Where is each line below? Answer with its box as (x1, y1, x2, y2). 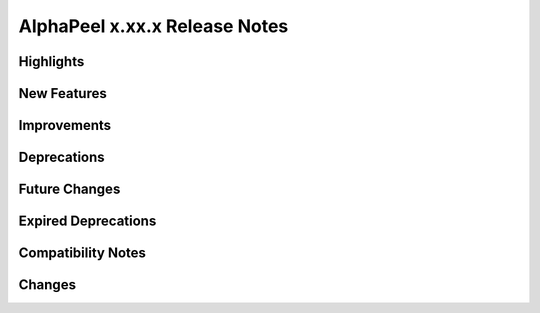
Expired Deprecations (18, 213, 157, 230)
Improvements (18, 117, 112, 134)
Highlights (18, 53, 85, 70)
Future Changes (18, 181, 121, 198)
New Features (18, 85, 107, 102)
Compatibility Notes (18, 245, 147, 262)
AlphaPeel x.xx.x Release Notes (18, 15, 289, 37)
